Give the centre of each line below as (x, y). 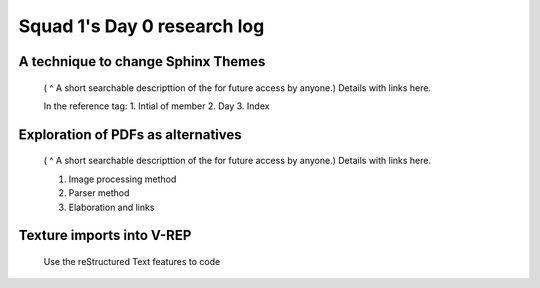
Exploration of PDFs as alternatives (130, 134)
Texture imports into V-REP (105, 235)
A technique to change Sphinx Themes (142, 61)
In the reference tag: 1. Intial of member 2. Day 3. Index (156, 106)
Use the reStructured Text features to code (132, 261)
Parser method (99, 193)
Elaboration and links (111, 207)
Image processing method (122, 179)
